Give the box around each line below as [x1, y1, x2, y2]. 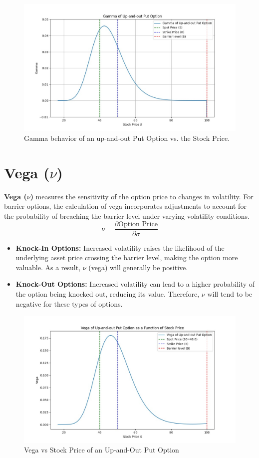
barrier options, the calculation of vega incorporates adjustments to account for [4, 201, 247, 211]
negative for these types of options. [15, 298, 123, 309]
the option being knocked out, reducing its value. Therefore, [15, 288, 200, 299]
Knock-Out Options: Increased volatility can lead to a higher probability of [15, 279, 255, 289]
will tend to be [207, 288, 253, 299]
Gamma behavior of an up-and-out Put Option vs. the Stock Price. [24, 132, 230, 143]
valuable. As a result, [15, 262, 81, 272]
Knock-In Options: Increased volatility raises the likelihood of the [15, 242, 225, 253]
